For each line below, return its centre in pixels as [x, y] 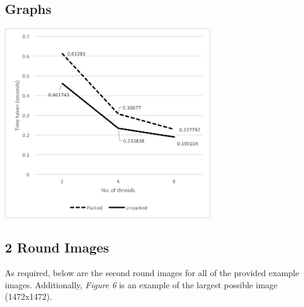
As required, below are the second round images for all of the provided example [152, 273]
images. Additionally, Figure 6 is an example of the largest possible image [141, 284]
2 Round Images [57, 247]
